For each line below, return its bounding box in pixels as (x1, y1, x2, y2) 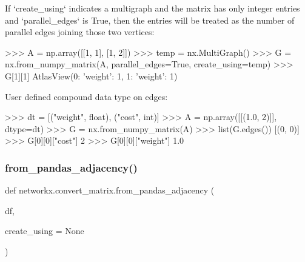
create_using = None (5, 224, 84, 237)
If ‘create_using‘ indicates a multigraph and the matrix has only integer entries (5, 2, 300, 14)
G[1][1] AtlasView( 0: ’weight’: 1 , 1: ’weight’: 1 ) (5, 69, 178, 82)
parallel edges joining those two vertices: (5, 25, 155, 38)
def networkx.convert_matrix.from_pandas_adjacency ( (5, 184, 215, 196)
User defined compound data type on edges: (5, 90, 168, 102)
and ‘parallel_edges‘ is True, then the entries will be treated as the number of (5, 13, 295, 26)
